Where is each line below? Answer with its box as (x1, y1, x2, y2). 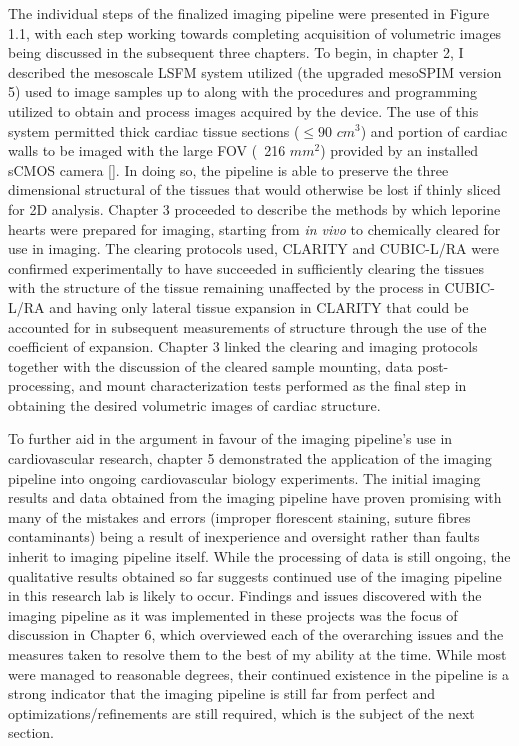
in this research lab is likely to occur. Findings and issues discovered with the (8, 585, 482, 606)
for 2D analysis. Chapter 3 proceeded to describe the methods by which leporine (8, 198, 501, 219)
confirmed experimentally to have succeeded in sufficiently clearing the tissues (8, 257, 485, 278)
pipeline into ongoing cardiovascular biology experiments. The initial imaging (8, 467, 481, 488)
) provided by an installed (320, 140, 479, 161)
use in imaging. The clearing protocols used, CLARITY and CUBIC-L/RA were (8, 238, 499, 259)
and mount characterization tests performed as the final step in (79, 375, 467, 396)
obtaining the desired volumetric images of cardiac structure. (8, 394, 381, 415)
